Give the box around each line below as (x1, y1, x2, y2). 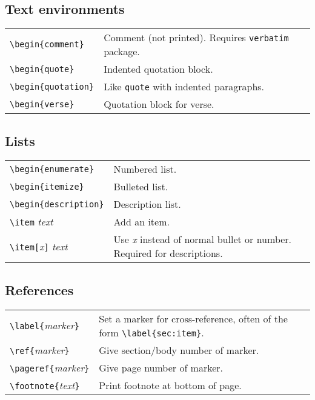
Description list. (113, 197, 181, 212)
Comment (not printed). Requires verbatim (104, 30, 289, 45)
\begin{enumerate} (10, 164, 94, 174)
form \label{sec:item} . (99, 325, 204, 339)
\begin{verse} (10, 99, 75, 109)
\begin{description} (10, 199, 104, 209)
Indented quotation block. (104, 62, 213, 76)
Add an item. (113, 215, 170, 229)
